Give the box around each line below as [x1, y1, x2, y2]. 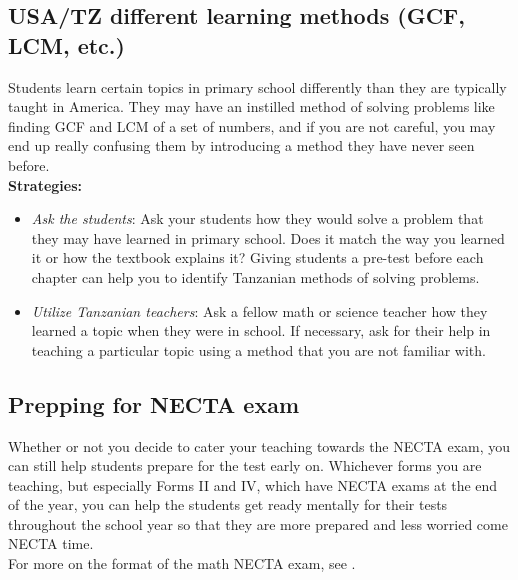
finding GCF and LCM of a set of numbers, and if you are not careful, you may [8, 115, 496, 136]
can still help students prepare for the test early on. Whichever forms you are [8, 455, 482, 476]
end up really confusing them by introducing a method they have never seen [8, 135, 475, 156]
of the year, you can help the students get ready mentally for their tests [8, 494, 448, 515]
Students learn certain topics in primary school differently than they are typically [8, 76, 507, 97]
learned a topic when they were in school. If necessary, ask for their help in [31, 320, 491, 341]
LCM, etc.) [8, 29, 125, 60]
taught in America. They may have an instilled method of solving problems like [8, 96, 495, 117]
